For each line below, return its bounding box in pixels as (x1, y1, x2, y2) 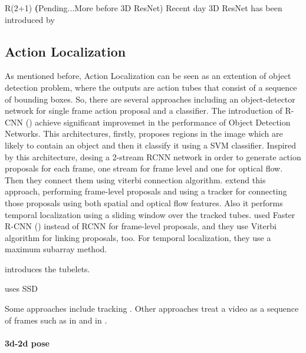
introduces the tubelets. (5, 262, 90, 275)
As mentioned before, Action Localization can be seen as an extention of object (5, 70, 291, 82)
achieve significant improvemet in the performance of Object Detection (35, 116, 291, 128)
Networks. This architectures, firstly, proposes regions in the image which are (5, 127, 283, 140)
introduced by (5, 13, 55, 25)
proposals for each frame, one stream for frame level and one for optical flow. (5, 162, 283, 174)
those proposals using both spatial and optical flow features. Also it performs (5, 196, 283, 209)
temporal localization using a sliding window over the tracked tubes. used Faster (5, 208, 295, 220)
